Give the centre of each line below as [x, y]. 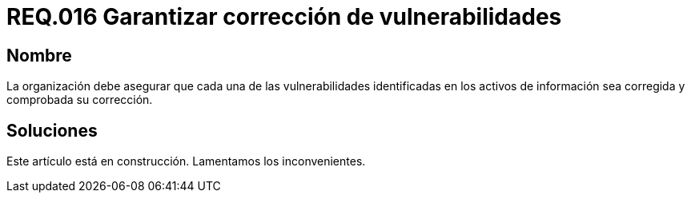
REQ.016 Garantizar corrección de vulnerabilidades [284, 17]
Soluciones [52, 130]
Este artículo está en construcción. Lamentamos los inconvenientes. [186, 161]
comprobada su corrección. [80, 100]
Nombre [39, 55]
